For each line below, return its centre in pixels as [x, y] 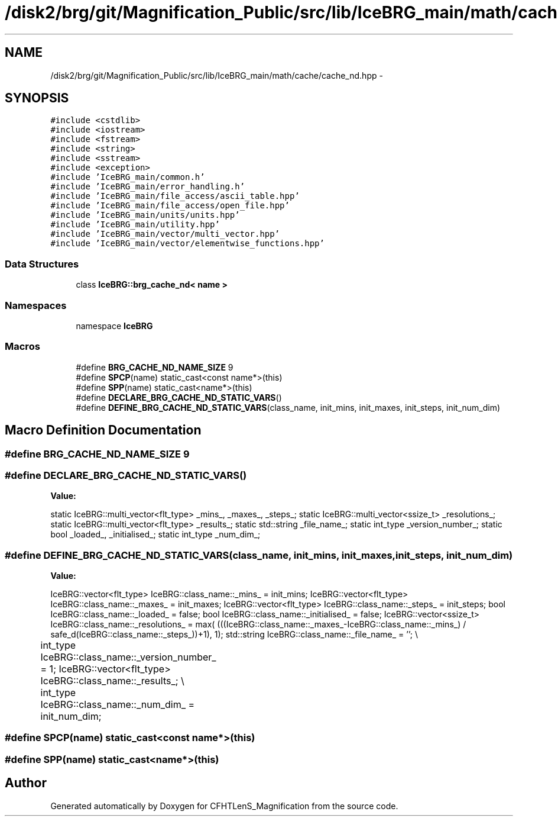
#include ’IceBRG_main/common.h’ [128, 177]
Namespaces [36, 305]
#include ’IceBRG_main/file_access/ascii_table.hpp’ [175, 196]
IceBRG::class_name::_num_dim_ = [118, 705]
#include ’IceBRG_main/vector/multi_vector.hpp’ [165, 234]
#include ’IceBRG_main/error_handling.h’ [148, 187]
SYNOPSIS [37, 98]
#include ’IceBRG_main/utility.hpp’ [135, 225]
